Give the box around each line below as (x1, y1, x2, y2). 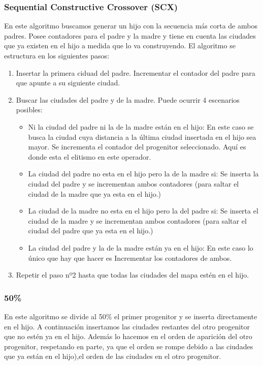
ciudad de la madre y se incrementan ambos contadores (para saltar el (28, 215, 247, 226)
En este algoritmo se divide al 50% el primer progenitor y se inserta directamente (4, 311, 257, 321)
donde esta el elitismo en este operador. (28, 151, 151, 162)
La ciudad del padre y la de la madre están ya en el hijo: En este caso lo (28, 242, 253, 253)
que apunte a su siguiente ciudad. (16, 77, 120, 88)
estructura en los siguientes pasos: (4, 50, 110, 60)
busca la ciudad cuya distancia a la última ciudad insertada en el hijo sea (28, 131, 256, 142)
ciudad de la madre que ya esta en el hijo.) (28, 188, 161, 199)
